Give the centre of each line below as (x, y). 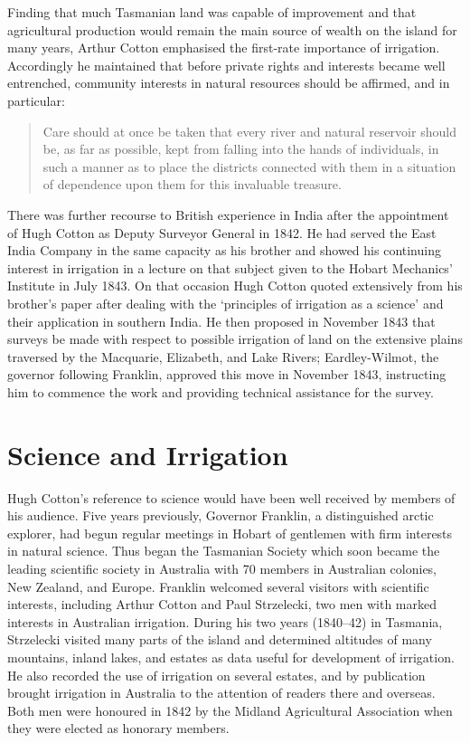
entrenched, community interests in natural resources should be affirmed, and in (229, 83)
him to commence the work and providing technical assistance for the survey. (221, 391)
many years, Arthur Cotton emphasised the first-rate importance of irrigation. (224, 48)
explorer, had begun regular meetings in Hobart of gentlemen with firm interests (230, 533)
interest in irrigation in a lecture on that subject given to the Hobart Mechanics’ (230, 267)
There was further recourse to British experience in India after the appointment (228, 214)
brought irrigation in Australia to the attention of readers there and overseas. (221, 693)
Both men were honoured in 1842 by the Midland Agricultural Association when (230, 710)
